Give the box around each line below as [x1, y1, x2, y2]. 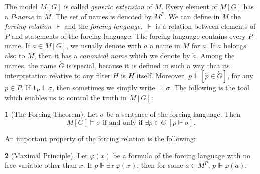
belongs [223, 40, 246, 51]
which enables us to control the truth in [5, 92, 127, 102]
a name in [150, 40, 180, 51]
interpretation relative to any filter [5, 70, 111, 81]
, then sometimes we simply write [52, 82, 155, 93]
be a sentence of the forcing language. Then [106, 109, 241, 119]
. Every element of [161, 1, 217, 11]
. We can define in [164, 11, 220, 21]
